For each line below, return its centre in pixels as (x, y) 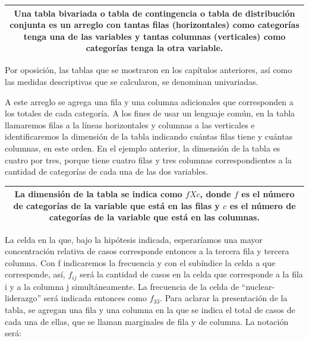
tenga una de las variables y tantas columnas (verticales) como (154, 36)
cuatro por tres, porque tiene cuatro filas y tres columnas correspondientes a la (148, 160)
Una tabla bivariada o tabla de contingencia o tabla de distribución (154, 13)
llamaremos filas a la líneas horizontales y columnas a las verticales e (130, 124)
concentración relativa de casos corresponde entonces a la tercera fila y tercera (147, 251)
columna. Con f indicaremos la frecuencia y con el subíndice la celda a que (140, 262)
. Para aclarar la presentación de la (224, 298)
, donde (215, 194)
